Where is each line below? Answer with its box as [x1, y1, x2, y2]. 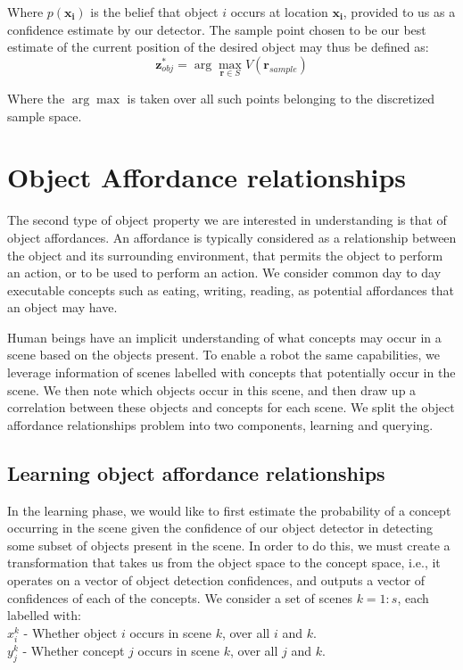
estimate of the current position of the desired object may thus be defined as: [7, 37, 429, 56]
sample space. [7, 106, 82, 125]
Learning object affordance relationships [7, 459, 385, 486]
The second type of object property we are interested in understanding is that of [7, 211, 447, 229]
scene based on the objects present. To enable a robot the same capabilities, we [7, 345, 441, 364]
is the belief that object [90, 3, 219, 21]
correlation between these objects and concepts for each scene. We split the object [7, 398, 455, 417]
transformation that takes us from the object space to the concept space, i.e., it [7, 553, 441, 572]
